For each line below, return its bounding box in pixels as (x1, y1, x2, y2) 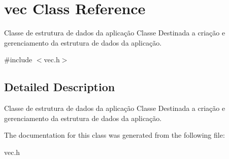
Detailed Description (4, 79, 115, 95)
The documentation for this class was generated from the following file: (4, 130, 225, 140)
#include (4, 54, 32, 65)
